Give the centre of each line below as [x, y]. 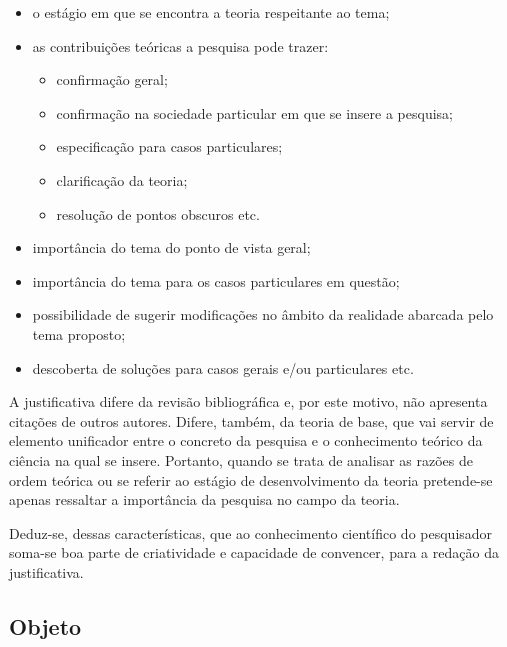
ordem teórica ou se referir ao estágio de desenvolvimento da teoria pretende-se [251, 479]
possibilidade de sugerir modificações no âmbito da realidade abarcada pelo [263, 314]
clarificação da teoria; [122, 179]
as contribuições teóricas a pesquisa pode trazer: [180, 45]
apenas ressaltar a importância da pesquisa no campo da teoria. [204, 499]
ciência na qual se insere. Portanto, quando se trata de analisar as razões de [241, 459]
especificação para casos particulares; [169, 146]
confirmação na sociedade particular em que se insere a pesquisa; [254, 112]
